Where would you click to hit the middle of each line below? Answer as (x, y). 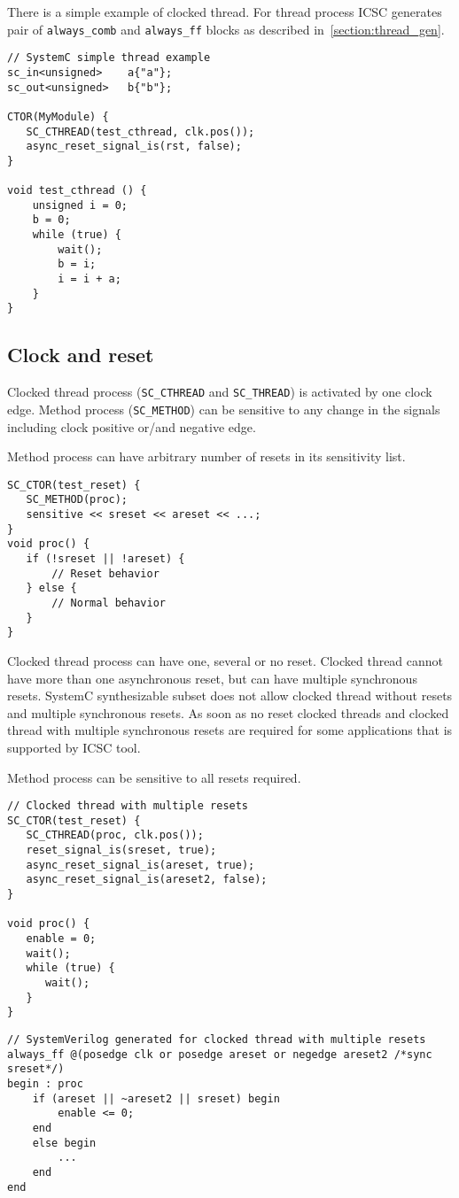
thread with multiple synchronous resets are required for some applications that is (230, 730)
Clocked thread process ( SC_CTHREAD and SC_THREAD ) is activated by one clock (220, 392)
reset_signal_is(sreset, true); (121, 850)
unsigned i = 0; (80, 205)
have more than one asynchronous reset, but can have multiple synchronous (212, 678)
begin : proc (45, 1083)
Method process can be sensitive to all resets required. (154, 777)
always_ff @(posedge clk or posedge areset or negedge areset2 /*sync (220, 1054)
